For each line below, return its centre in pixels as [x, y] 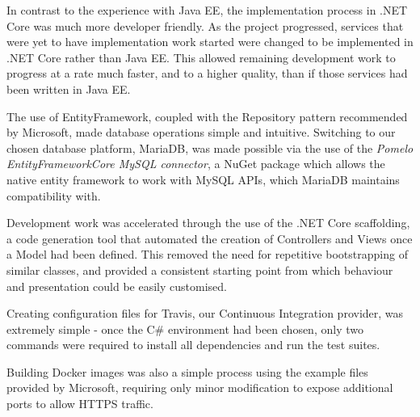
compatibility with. [54, 195]
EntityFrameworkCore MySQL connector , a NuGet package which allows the [196, 164]
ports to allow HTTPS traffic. [80, 404]
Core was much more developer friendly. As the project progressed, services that [205, 25]
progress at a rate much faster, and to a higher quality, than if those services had [207, 73]
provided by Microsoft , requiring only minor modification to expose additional [200, 388]
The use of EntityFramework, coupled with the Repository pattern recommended [207, 116]
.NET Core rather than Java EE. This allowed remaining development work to [201, 57]
